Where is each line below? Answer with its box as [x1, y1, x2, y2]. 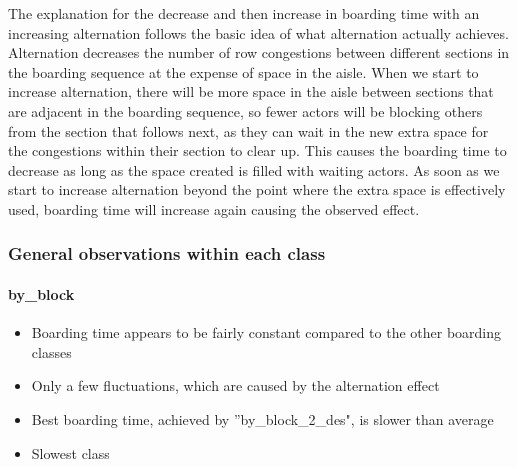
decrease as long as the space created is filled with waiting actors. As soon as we [8, 159, 500, 180]
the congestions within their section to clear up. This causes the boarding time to [8, 140, 507, 161]
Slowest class [31, 442, 110, 463]
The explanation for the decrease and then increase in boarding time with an [8, 3, 480, 23]
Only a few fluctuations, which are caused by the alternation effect [31, 375, 440, 396]
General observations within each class [8, 241, 326, 266]
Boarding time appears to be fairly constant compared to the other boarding [31, 322, 502, 343]
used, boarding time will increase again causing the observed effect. [8, 198, 420, 219]
